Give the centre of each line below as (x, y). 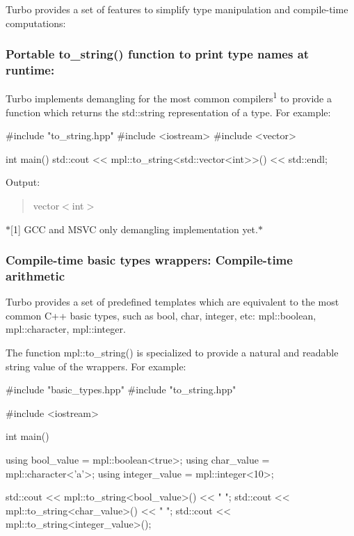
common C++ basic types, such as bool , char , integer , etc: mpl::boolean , (161, 315)
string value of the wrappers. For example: (96, 366)
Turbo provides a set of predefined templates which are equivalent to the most (172, 302)
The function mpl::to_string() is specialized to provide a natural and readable (172, 353)
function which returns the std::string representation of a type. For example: (168, 112)
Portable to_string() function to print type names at (158, 54)
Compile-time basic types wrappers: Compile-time (149, 260)
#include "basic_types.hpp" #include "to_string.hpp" (121, 389)
